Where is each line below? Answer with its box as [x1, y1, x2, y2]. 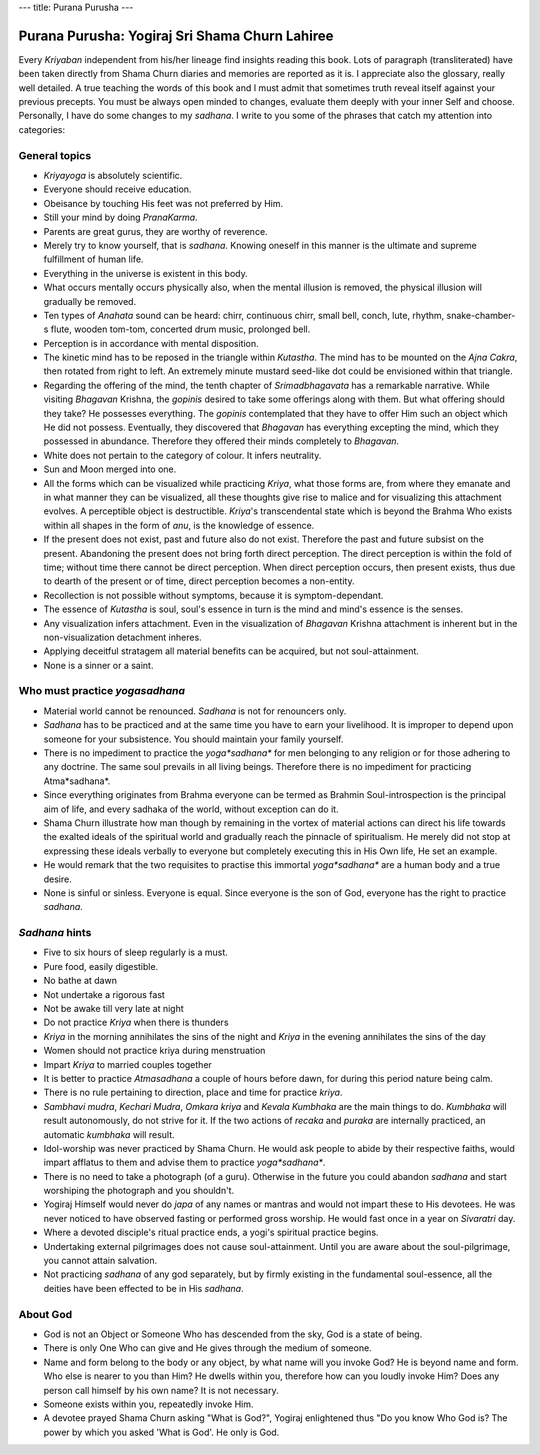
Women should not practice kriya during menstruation [43, 1045, 266, 1057]
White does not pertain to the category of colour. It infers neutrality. [43, 449, 322, 461]
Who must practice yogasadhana [18, 684, 185, 698]
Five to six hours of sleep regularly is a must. [43, 946, 229, 959]
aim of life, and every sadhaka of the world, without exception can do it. [43, 803, 339, 815]
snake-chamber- [446, 309, 516, 321]
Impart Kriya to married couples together [43, 1058, 212, 1070]
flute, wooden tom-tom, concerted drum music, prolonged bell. [50, 323, 311, 335]
